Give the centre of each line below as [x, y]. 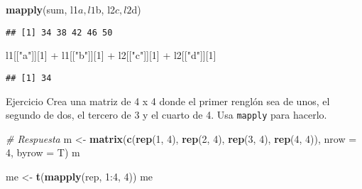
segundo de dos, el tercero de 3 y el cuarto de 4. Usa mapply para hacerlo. [166, 115]
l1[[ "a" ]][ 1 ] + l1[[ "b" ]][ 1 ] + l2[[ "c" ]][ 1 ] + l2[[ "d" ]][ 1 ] [111, 55]
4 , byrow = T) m [43, 152]
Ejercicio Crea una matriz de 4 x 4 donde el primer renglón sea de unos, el [168, 101]
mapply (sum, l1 [42, 9]
